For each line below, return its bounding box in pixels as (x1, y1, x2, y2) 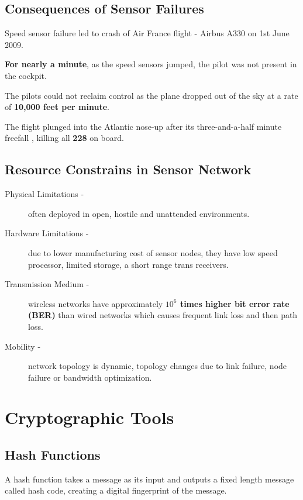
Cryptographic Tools (5, 405, 174, 429)
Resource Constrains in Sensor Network (5, 160, 252, 178)
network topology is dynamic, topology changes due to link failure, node (28, 360, 287, 372)
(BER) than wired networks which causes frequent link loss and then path (28, 309, 298, 321)
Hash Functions (5, 446, 101, 464)
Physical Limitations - (5, 188, 84, 200)
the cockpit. (5, 69, 47, 81)
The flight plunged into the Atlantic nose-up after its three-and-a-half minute (5, 120, 282, 132)
